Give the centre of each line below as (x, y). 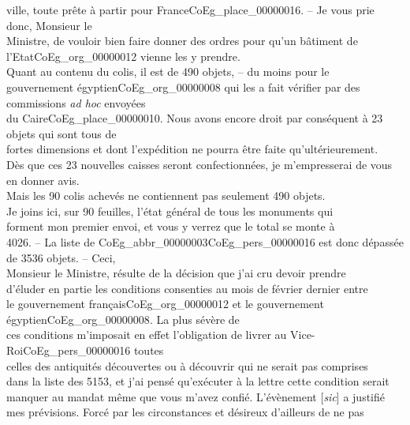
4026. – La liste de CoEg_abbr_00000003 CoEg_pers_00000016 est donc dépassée (205, 241)
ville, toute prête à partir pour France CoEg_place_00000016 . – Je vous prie (190, 9)
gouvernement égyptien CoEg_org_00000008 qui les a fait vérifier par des (183, 87)
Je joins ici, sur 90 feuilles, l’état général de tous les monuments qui (170, 211)
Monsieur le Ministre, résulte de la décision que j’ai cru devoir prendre (176, 273)
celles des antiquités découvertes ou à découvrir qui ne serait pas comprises (187, 365)
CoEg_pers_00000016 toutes (93, 350)
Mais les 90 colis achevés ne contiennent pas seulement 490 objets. (166, 196)
